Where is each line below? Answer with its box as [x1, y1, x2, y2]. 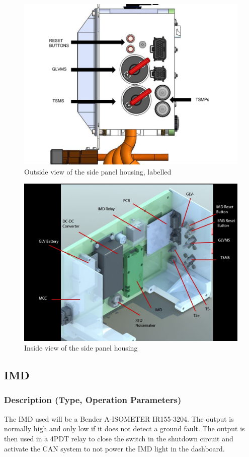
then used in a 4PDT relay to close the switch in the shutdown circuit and [4, 433, 233, 443]
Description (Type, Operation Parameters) [4, 393, 182, 406]
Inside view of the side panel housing [24, 342, 138, 353]
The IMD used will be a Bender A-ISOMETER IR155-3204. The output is [4, 413, 234, 424]
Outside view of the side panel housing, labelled [24, 166, 172, 177]
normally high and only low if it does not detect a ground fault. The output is [4, 423, 245, 434]
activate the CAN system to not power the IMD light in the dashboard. [4, 443, 225, 453]
